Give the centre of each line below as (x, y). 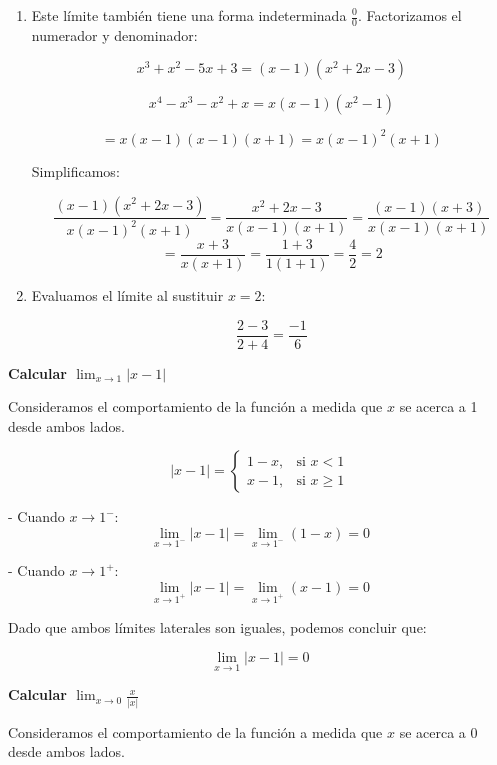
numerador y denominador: (114, 34)
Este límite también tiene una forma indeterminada (189, 15)
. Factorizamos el (409, 15)
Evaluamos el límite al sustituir (127, 294)
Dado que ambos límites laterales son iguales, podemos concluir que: (217, 626)
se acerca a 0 (438, 731)
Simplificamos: (75, 170)
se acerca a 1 (438, 406)
